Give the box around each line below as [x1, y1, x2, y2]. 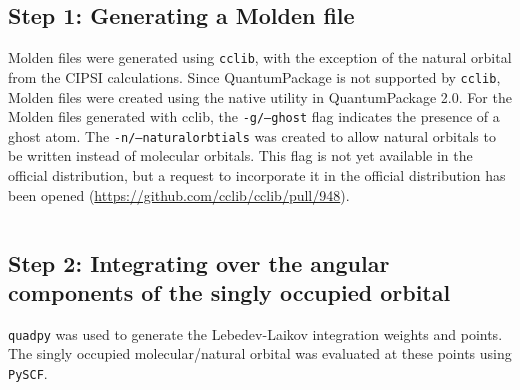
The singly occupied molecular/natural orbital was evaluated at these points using [8, 343, 512, 364]
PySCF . [8, 363, 48, 384]
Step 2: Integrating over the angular [8, 247, 390, 278]
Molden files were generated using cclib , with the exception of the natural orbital [8, 47, 512, 68]
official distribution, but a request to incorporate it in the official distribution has [8, 165, 506, 186]
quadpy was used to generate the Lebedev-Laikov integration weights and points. [8, 323, 503, 344]
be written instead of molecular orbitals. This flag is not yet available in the [8, 145, 473, 166]
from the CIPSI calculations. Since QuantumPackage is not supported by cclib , [8, 66, 501, 87]
